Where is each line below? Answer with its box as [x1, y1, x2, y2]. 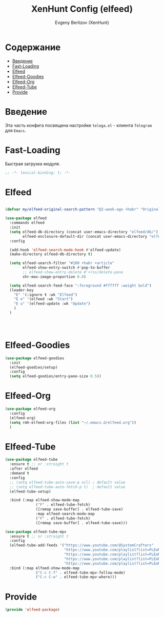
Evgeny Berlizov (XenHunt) [55, 20, 109, 25]
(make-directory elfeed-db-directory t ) [9, 252, 93, 257]
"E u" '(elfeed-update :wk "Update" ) [14, 301, 91, 306]
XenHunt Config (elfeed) [31, 3, 133, 15]
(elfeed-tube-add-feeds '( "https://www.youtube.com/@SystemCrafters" [9, 543, 154, 548]
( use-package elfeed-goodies [5, 355, 64, 361]
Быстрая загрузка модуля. [5, 161, 61, 166]
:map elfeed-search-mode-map [36, 512, 95, 516]
